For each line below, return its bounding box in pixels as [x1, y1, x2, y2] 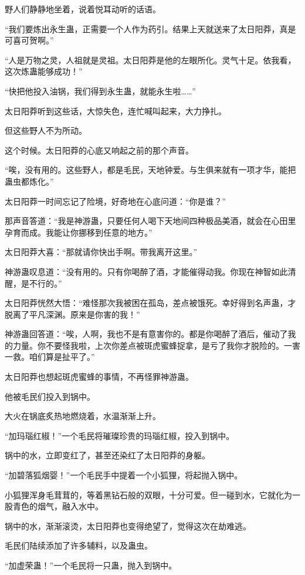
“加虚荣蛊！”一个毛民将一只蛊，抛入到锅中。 [5, 559, 177, 571]
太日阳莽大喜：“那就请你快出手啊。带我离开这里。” [5, 246, 198, 258]
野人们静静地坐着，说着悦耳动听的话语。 [5, 3, 161, 15]
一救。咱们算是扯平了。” [5, 351, 95, 363]
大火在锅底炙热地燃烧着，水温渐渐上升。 [5, 410, 161, 422]
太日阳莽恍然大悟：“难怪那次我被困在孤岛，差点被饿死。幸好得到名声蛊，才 [5, 297, 296, 309]
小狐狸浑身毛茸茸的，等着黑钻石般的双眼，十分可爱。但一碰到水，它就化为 [5, 488, 292, 501]
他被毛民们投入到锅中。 [5, 390, 95, 402]
